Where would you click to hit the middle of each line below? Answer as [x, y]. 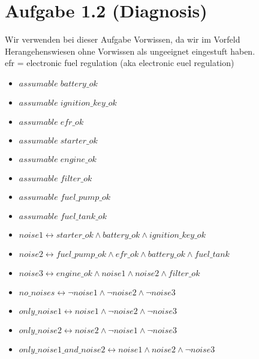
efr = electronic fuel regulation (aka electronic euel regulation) [120, 63]
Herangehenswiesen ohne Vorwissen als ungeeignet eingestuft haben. [130, 51]
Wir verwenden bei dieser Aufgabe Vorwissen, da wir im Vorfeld [123, 39]
